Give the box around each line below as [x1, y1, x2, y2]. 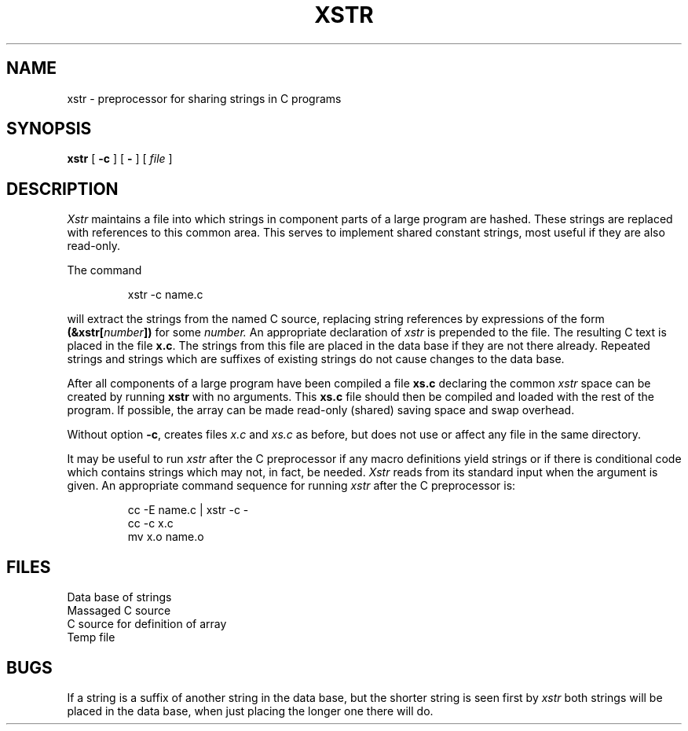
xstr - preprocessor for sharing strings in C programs [67, 91, 342, 105]
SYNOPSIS [6, 119, 92, 139]
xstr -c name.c [127, 288, 203, 302]
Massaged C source [67, 604, 171, 618]
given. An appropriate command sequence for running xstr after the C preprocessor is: [67, 479, 516, 493]
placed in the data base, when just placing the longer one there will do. [67, 703, 434, 718]
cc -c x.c [127, 516, 174, 531]
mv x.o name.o [127, 530, 204, 544]
